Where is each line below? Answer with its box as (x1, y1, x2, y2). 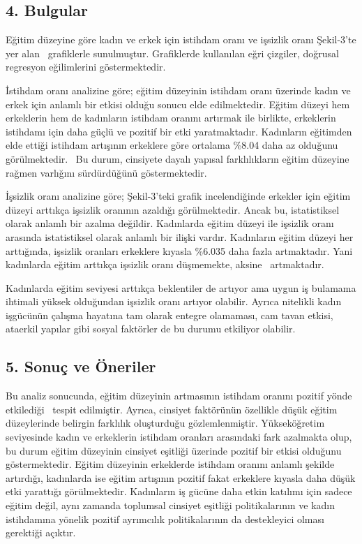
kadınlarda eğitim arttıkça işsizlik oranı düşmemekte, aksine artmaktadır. (6, 257, 324, 272)
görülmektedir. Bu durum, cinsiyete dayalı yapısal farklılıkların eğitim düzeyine (6, 151, 349, 166)
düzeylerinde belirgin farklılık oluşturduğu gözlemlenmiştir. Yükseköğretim (6, 416, 325, 430)
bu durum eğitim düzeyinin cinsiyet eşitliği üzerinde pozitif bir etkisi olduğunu (6, 443, 342, 457)
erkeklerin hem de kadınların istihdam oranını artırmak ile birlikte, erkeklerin (6, 110, 336, 125)
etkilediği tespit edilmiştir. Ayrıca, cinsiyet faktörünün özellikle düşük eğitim (6, 402, 338, 416)
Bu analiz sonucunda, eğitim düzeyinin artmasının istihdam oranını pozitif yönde (6, 388, 352, 403)
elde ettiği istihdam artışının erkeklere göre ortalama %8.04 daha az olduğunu (6, 138, 338, 152)
